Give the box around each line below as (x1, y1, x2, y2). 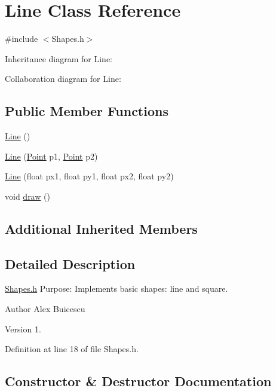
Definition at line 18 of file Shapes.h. (5, 343, 139, 355)
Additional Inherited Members (5, 219, 198, 237)
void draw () (5, 190, 50, 202)
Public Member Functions (5, 102, 168, 120)
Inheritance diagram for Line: (5, 52, 112, 65)
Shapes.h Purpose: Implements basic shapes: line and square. (5, 282, 228, 295)
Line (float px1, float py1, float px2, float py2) (5, 170, 174, 182)
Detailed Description (5, 254, 136, 273)
